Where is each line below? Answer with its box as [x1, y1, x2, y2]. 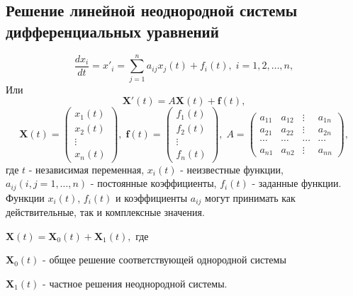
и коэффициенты [116, 190, 188, 205]
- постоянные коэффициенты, [90, 176, 217, 190]
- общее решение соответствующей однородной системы [43, 252, 286, 267]
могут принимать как [205, 190, 296, 205]
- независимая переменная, [28, 161, 145, 176]
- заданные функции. [252, 176, 342, 190]
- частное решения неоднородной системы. [43, 275, 228, 290]
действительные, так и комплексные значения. [6, 205, 205, 219]
